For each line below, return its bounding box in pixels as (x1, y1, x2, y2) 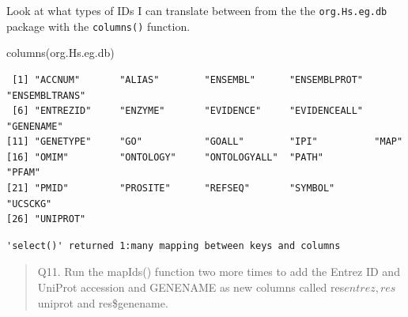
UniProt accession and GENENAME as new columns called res (37, 279, 345, 296)
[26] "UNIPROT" (6, 213, 86, 225)
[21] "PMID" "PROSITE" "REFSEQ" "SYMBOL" (6, 183, 335, 194)
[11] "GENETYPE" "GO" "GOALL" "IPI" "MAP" (6, 136, 403, 148)
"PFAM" (6, 167, 40, 179)
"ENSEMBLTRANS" (6, 89, 86, 101)
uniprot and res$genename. (37, 294, 168, 311)
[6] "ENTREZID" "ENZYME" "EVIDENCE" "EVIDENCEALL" (12, 105, 364, 117)
